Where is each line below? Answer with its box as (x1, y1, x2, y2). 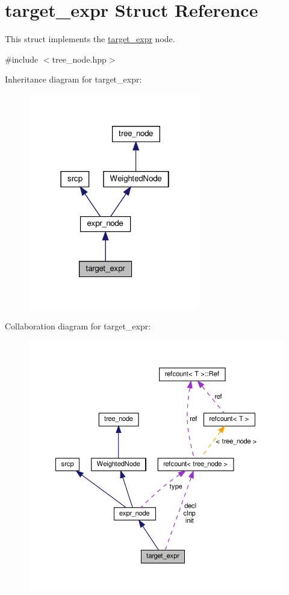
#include (5, 52, 39, 65)
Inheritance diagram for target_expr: (5, 73, 142, 86)
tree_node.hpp (52, 52, 107, 65)
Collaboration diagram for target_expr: (5, 320, 151, 332)
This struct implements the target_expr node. (5, 33, 175, 45)
